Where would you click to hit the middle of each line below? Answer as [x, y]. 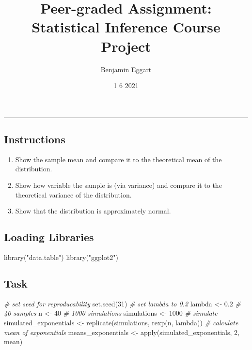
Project [126, 46]
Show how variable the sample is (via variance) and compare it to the [118, 185]
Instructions [35, 139]
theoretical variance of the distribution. [73, 194]
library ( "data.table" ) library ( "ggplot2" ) [61, 257]
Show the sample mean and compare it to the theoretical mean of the [118, 159]
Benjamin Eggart [126, 69]
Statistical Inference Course [126, 27]
